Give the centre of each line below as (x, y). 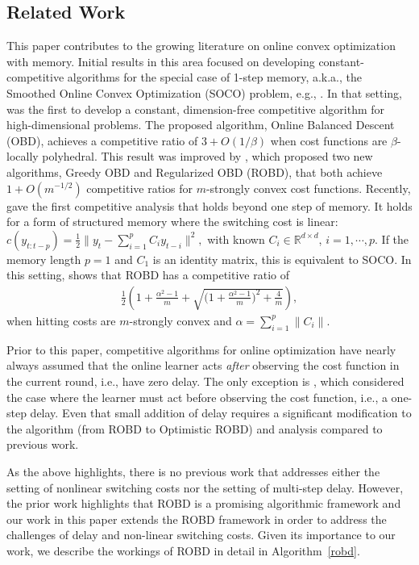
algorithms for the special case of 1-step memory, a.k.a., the (214, 77)
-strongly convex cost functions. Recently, (308, 188)
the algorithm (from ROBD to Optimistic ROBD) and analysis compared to (195, 428)
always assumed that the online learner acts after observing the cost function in (203, 365)
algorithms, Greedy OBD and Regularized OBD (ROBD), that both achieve (195, 172)
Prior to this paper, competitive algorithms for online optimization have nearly (201, 349)
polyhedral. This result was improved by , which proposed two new (207, 156)
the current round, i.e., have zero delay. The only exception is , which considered (205, 381)
